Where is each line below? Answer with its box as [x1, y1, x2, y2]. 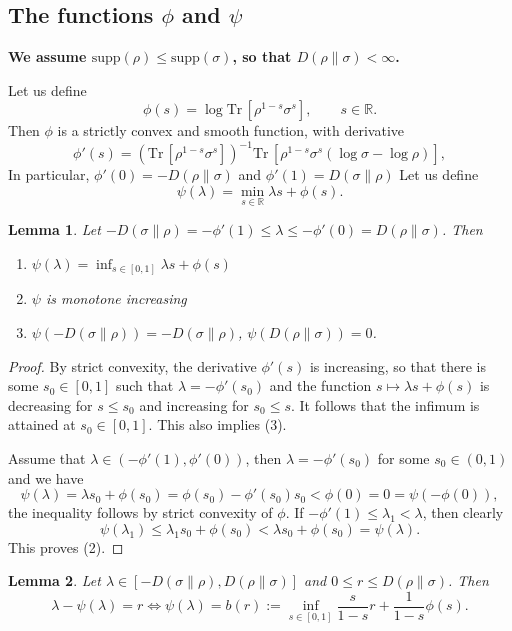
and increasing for [139, 394, 249, 415]
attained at [8, 414, 76, 435]
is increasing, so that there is [309, 355, 487, 376]
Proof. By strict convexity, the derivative [8, 355, 257, 376]
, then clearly [422, 502, 504, 523]
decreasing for [8, 394, 93, 415]
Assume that [8, 447, 86, 468]
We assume [8, 46, 87, 67]
